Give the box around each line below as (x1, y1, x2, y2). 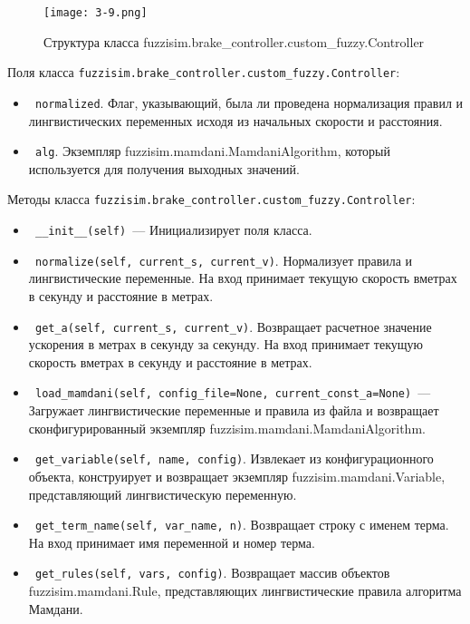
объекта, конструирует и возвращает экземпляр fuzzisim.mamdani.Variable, (28, 466, 446, 485)
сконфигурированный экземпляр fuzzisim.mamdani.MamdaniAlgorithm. (28, 418, 426, 437)
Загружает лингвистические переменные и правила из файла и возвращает (28, 401, 439, 420)
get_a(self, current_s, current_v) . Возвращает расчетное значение (34, 317, 432, 336)
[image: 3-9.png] (43, 6, 148, 19)
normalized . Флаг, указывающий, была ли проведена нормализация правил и (34, 93, 464, 112)
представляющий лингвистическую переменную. (28, 484, 297, 503)
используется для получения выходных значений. (28, 159, 300, 178)
